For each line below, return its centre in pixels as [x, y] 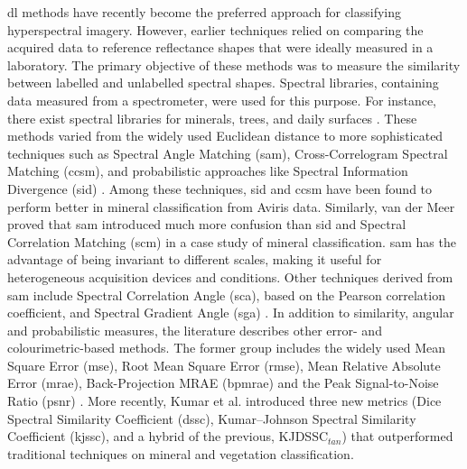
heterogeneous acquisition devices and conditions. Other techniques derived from [230, 276]
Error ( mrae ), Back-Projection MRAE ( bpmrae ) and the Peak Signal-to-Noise [223, 383]
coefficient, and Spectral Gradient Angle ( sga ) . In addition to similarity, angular [231, 313]
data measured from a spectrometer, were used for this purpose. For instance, [222, 100]
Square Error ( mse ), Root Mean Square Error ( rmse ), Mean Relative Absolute [224, 365]
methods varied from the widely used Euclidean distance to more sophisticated [225, 136]
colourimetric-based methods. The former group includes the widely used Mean [227, 348]
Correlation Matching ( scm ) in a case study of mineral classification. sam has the [232, 241]
